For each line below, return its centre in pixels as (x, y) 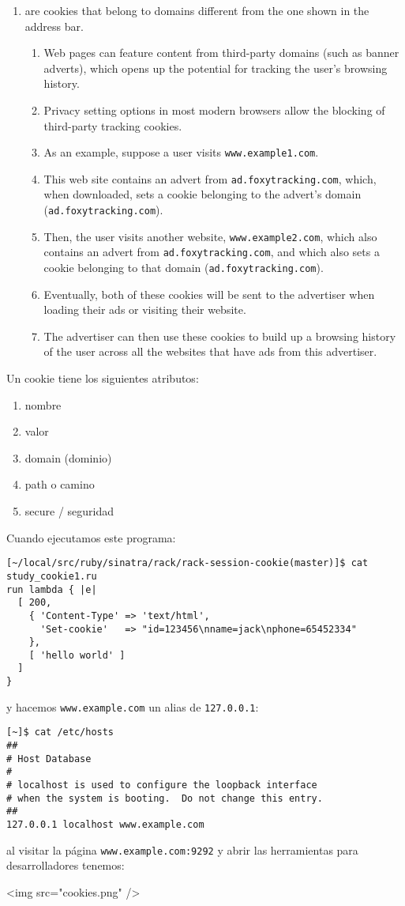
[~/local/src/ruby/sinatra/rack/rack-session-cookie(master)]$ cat (187, 563)
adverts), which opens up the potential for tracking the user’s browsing (216, 68)
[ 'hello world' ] (77, 655)
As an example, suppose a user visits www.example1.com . (181, 152)
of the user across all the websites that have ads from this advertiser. (210, 351)
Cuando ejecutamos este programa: (91, 537)
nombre (43, 404)
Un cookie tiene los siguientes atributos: (103, 378)
